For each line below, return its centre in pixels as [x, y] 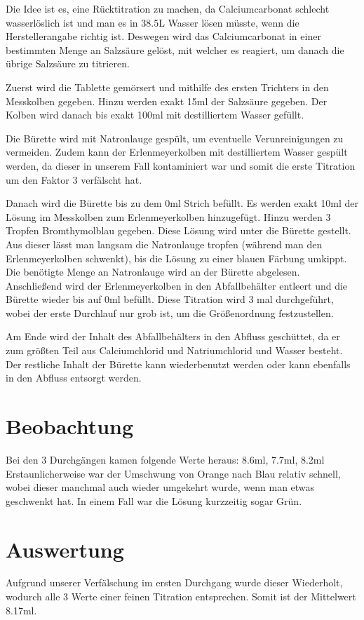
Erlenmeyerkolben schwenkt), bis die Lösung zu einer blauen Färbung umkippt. [176, 258]
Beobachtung [70, 426]
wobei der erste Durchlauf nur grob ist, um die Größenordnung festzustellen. [170, 312]
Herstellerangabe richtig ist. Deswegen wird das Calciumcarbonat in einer [163, 36]
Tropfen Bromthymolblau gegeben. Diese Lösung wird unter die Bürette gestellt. [178, 230]
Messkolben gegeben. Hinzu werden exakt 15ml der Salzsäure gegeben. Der [167, 101]
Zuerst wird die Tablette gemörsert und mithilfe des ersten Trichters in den [167, 87]
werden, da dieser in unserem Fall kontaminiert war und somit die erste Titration [181, 165]
